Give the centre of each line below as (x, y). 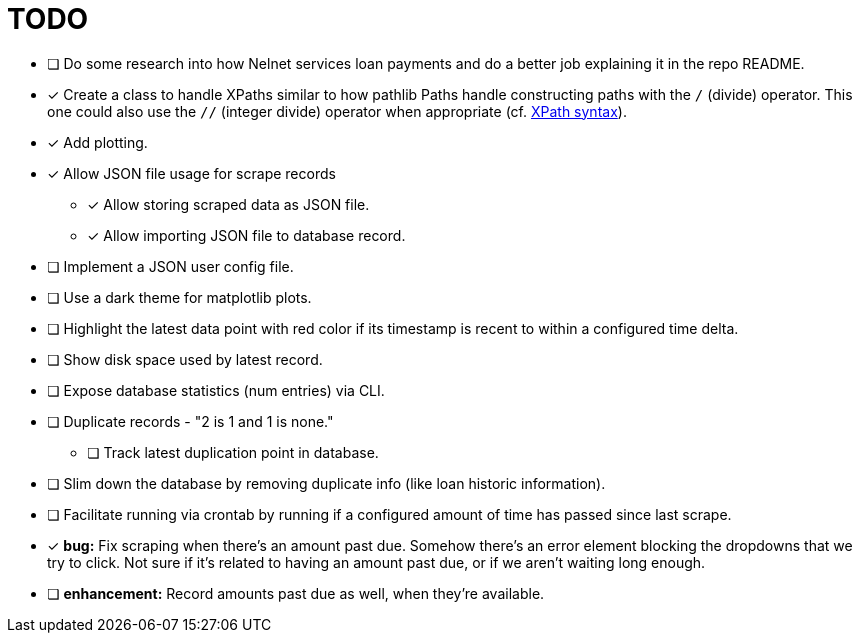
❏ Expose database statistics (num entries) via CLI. (216, 390)
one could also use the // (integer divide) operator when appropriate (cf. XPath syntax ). (337, 111)
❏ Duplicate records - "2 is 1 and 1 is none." (190, 421)
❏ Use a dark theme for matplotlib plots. (179, 297)
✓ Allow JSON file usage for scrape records (191, 173)
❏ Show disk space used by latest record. (185, 359)
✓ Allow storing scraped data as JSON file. (228, 204)
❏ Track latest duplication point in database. (233, 452)
